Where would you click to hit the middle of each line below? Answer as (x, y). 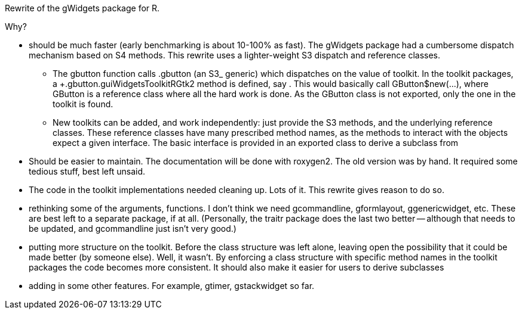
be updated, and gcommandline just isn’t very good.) (133, 228)
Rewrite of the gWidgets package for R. (82, 8)
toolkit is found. (83, 104)
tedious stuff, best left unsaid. (87, 171)
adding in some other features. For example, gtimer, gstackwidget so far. (172, 286)
